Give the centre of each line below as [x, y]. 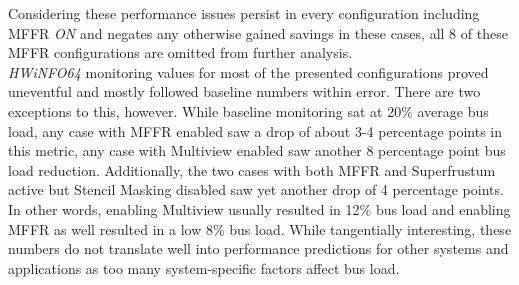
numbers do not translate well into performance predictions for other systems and [258, 248]
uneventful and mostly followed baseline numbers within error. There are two [244, 91]
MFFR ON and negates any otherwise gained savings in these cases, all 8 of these [258, 32]
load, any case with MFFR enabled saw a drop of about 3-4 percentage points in [255, 130]
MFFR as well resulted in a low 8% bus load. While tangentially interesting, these [260, 228]
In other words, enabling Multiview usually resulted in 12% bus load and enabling [259, 208]
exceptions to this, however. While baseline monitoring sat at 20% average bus [248, 110]
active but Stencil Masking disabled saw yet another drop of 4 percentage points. [256, 189]
